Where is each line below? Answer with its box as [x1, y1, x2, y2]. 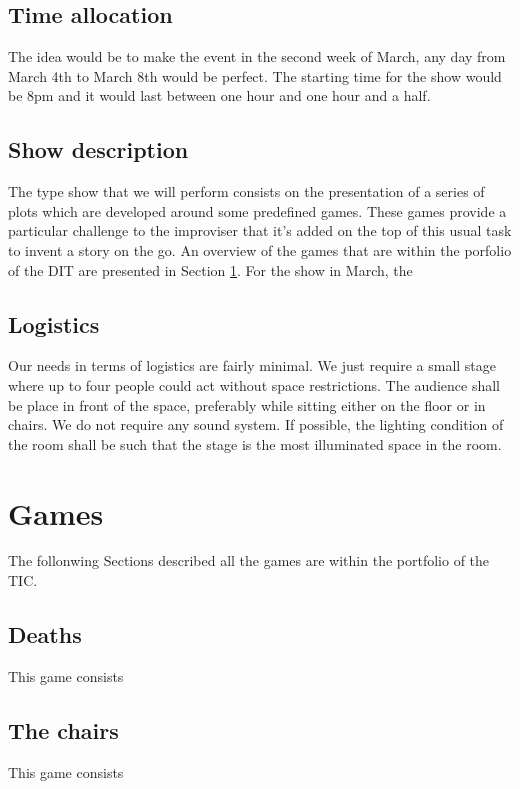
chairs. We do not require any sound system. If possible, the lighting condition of [8, 414, 504, 435]
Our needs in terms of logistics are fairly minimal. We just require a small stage [8, 355, 497, 376]
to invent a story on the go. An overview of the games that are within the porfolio [8, 239, 512, 260]
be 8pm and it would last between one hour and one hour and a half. [8, 85, 431, 106]
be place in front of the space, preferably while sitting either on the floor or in [8, 394, 486, 415]
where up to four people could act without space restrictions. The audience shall [8, 374, 501, 395]
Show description [8, 134, 189, 165]
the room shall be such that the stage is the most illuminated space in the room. [8, 433, 502, 454]
